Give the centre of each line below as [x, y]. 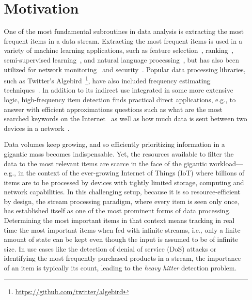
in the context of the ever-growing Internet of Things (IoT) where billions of [131, 173]
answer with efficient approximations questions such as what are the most [113, 109]
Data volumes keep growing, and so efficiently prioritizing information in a [114, 144]
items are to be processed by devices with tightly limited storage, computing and [124, 182]
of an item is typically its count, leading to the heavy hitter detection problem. [120, 268]
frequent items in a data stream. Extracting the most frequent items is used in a [123, 40]
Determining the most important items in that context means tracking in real [119, 220]
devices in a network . [37, 128]
